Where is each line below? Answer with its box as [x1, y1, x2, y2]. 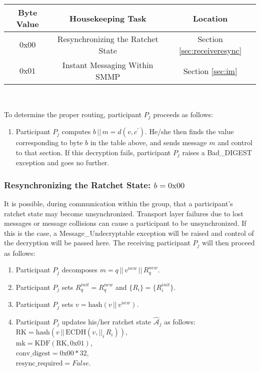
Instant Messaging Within [62, 59, 153, 71]
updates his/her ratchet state [61, 316, 151, 326]
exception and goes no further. [15, 157, 109, 168]
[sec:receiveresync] [178, 45, 242, 56]
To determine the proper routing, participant [4, 109, 142, 119]
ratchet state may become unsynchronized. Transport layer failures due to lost [4, 208, 243, 218]
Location [192, 12, 228, 24]
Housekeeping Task [69, 12, 146, 24]
